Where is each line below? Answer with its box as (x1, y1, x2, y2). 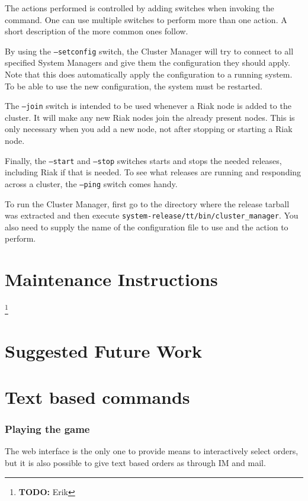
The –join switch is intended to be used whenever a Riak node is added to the (5, 99, 291, 112)
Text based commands (5, 384, 190, 409)
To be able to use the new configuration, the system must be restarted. (5, 79, 262, 92)
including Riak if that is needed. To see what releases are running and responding (5, 166, 301, 178)
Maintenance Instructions (5, 267, 218, 291)
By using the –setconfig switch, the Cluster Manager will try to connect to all (5, 44, 294, 57)
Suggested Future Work (5, 338, 202, 362)
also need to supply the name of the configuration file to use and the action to (5, 220, 288, 233)
